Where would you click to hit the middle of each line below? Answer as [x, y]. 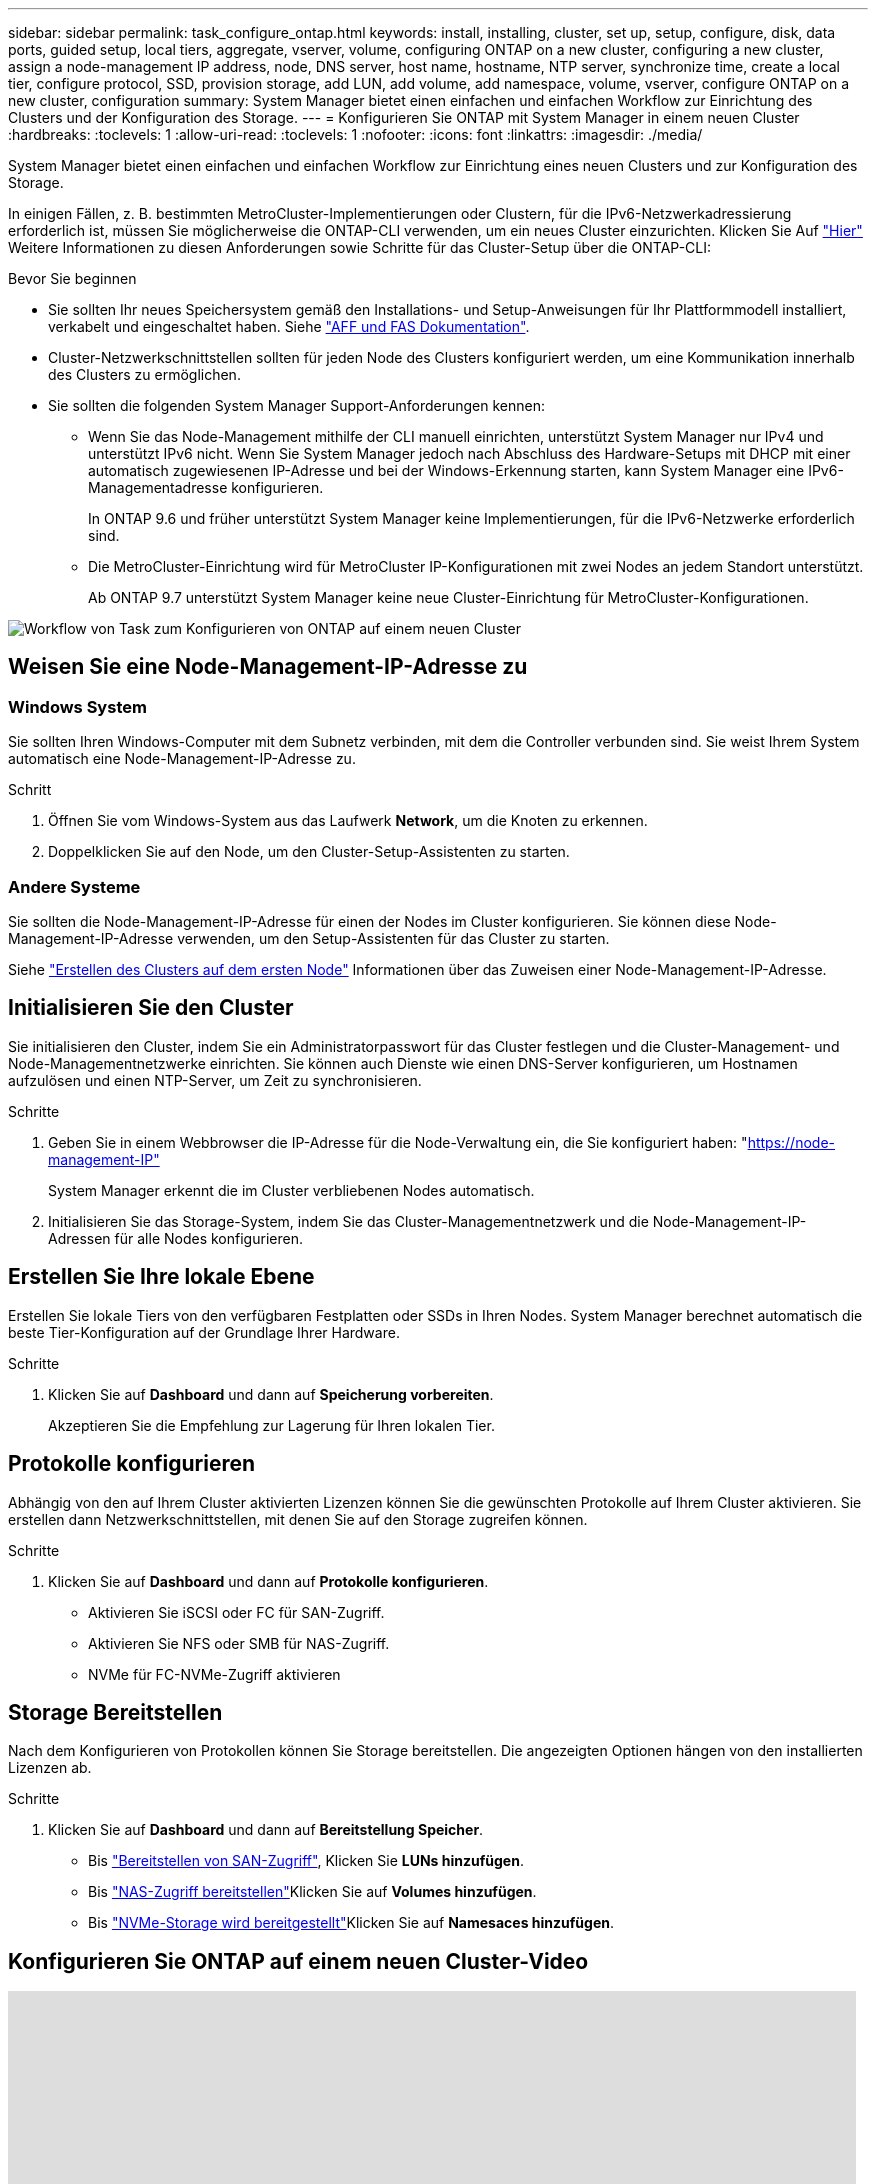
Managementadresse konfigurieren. [206, 487]
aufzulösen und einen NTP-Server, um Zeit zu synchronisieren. [215, 1080]
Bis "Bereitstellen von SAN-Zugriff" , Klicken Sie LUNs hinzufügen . [306, 1861]
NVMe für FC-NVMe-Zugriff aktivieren [214, 1674]
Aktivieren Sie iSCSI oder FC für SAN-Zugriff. [236, 1612]
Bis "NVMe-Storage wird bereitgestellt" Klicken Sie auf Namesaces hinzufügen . [351, 1923]
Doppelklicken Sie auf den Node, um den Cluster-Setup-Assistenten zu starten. [309, 852]
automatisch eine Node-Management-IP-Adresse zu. [182, 759]
